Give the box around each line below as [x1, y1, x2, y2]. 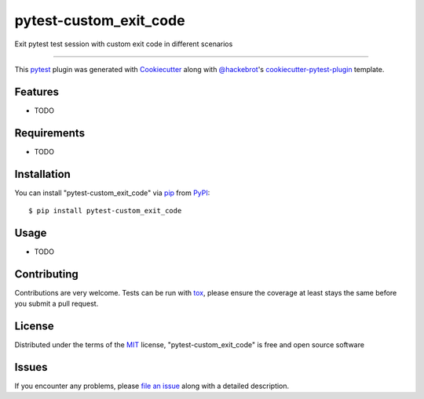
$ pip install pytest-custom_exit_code [28, 206, 182, 216]
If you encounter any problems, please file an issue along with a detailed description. [14, 381, 290, 391]
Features [14, 85, 59, 98]
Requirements [14, 126, 86, 140]
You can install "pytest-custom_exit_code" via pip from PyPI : [14, 188, 210, 198]
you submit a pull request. [14, 299, 99, 309]
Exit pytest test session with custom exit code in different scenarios [14, 39, 233, 49]
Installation [14, 167, 71, 180]
